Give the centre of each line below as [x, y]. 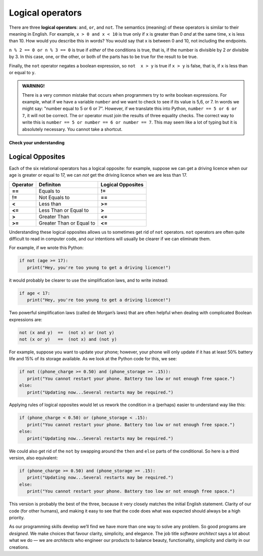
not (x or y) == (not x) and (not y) [68, 339]
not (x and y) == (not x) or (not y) [67, 332]
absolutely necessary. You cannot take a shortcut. [72, 129]
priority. [17, 517]
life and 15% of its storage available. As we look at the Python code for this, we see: [93, 359]
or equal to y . [22, 72]
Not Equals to [54, 197]
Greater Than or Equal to [67, 223]
